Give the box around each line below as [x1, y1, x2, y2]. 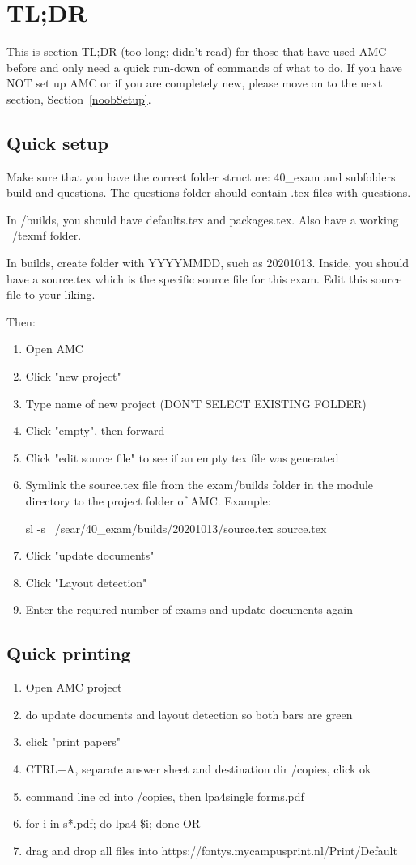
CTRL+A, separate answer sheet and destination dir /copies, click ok [25, 760, 371, 777]
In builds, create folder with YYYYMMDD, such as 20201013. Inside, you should [6, 254, 410, 271]
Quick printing [6, 641, 131, 666]
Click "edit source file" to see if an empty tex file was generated [25, 449, 339, 466]
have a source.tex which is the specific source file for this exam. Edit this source [6, 270, 402, 287]
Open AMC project [25, 679, 122, 696]
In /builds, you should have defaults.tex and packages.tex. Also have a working [6, 211, 399, 228]
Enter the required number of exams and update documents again [25, 601, 353, 618]
